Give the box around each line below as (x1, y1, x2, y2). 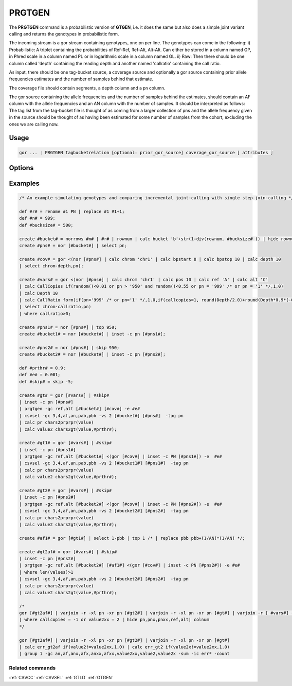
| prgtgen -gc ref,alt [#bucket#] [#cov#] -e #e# (19, 406, 140, 412)
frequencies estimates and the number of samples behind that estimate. (9, 76, 153, 82)
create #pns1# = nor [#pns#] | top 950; (19, 324, 117, 330)
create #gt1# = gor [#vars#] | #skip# (19, 440, 112, 446)
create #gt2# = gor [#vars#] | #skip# (19, 488, 112, 493)
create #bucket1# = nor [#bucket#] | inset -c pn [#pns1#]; (19, 331, 166, 337)
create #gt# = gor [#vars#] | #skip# (19, 392, 109, 398)
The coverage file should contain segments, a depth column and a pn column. (9, 85, 165, 91)
